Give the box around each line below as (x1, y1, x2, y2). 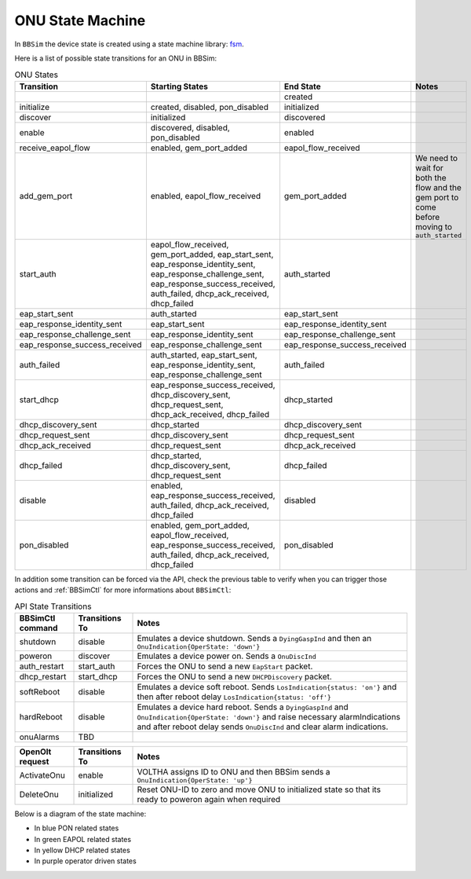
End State (283, 81, 321, 92)
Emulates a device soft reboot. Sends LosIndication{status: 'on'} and (137, 681, 397, 692)
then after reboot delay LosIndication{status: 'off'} (137, 691, 331, 702)
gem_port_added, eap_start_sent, (150, 248, 274, 259)
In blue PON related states (34, 823, 119, 833)
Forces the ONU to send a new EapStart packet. (137, 661, 313, 672)
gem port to (414, 192, 459, 203)
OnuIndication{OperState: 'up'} (137, 776, 253, 785)
